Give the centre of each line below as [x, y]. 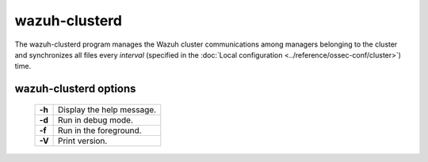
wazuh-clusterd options [75, 89]
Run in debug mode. [96, 120]
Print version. [82, 141]
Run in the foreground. [99, 130]
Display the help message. [107, 109]
